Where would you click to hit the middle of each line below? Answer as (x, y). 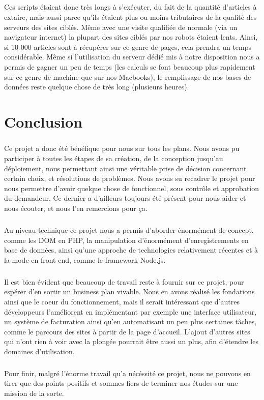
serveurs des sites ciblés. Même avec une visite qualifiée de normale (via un (121, 27)
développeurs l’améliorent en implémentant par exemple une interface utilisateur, (130, 311)
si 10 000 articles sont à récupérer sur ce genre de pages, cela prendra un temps (128, 47)
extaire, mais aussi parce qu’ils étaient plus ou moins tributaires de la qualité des (130, 17)
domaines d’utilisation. (39, 351)
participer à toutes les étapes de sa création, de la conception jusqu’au (114, 158)
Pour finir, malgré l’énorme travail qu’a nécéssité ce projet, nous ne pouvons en (127, 373)
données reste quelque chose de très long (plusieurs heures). (97, 87)
